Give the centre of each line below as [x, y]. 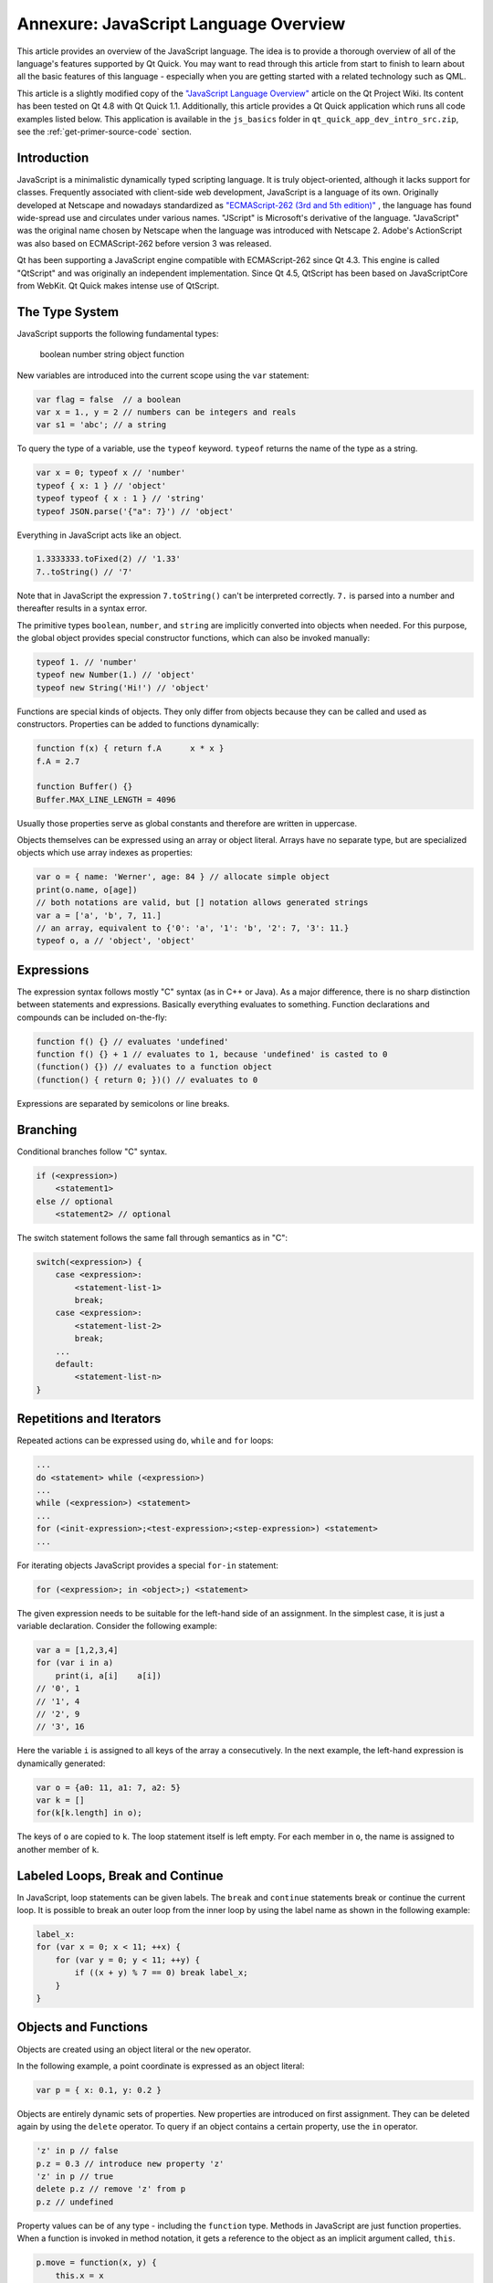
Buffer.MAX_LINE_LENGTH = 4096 [106, 800]
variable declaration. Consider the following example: [117, 1625]
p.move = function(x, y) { [96, 2263]
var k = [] [60, 1800]
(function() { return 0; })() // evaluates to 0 [147, 1079]
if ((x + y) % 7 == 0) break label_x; [161, 1973]
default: [75, 1364]
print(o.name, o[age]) [87, 889]
